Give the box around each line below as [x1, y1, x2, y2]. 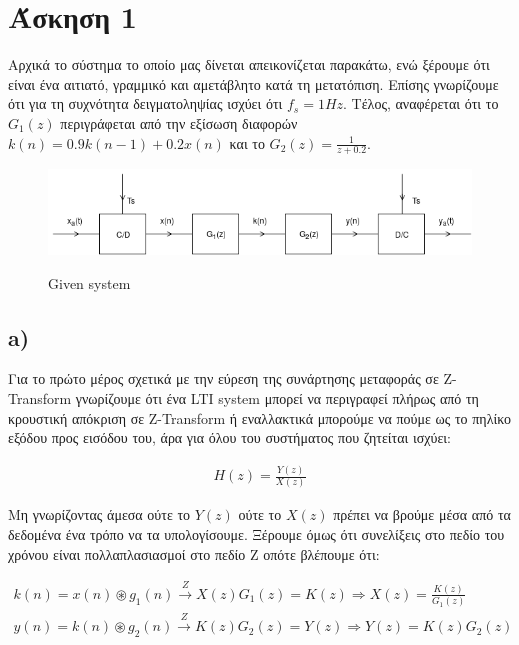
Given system [48, 272, 131, 293]
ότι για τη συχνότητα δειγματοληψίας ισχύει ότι [8, 93, 283, 114]
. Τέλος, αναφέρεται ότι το [343, 93, 499, 114]
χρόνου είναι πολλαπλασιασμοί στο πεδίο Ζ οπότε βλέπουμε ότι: [8, 543, 380, 564]
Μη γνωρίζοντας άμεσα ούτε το [8, 504, 191, 525]
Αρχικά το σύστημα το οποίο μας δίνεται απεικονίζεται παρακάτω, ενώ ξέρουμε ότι [8, 54, 490, 75]
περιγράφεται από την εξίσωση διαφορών [60, 112, 298, 133]
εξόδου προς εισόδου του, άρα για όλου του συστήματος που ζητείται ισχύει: [8, 427, 451, 448]
